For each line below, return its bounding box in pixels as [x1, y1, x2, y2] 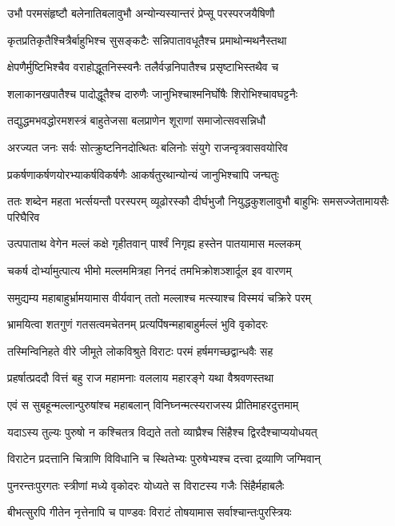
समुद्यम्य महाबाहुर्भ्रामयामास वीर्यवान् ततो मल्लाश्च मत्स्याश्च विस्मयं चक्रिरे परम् [7, 289, 312, 305]
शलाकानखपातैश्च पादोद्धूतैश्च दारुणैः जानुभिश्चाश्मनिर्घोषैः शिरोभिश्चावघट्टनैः [7, 85, 298, 102]
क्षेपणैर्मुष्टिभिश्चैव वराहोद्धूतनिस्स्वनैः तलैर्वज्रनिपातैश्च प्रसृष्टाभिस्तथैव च [7, 58, 279, 75]
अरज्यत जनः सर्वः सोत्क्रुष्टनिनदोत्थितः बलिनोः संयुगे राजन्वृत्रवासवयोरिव [7, 138, 288, 155]
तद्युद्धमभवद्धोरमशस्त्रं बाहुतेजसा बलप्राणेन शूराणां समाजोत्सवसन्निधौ [7, 112, 266, 129]
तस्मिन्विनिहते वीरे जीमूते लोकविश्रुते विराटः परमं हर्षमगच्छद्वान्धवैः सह [7, 342, 273, 359]
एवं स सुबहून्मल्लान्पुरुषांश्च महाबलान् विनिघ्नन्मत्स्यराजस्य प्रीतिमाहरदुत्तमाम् [7, 396, 299, 412]
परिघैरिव [7, 208, 40, 225]
